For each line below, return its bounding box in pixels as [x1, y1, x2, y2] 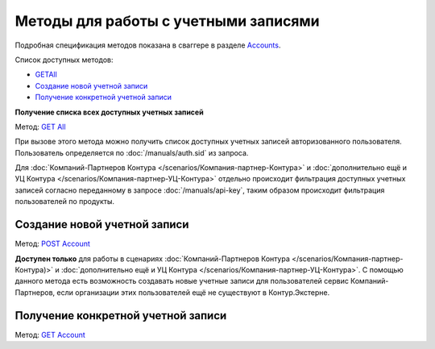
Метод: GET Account [14, 330, 86, 339]
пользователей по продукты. [14, 197, 114, 206]
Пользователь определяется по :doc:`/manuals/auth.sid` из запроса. [14, 147, 249, 157]
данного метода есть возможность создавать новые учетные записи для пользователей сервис [14, 276, 350, 286]
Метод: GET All [14, 122, 66, 131]
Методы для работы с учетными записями [14, 12, 320, 30]
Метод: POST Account [14, 239, 90, 249]
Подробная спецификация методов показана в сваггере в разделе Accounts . [14, 40, 281, 50]
